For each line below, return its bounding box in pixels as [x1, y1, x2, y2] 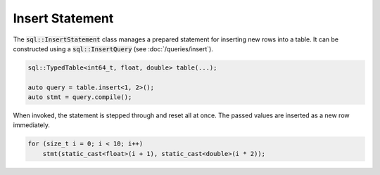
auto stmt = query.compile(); [27, 93, 132, 101]
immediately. [13, 121, 51, 129]
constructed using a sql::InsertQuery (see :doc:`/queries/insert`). [13, 44, 214, 53]
